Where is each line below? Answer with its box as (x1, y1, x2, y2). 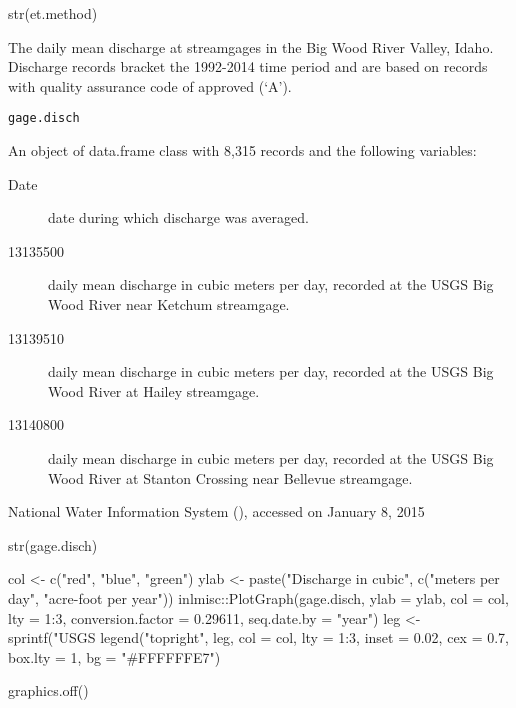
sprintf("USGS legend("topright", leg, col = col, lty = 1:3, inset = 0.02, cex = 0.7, (8, 627, 510, 648)
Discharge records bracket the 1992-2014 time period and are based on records (8, 56, 488, 77)
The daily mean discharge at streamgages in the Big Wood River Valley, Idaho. (8, 36, 494, 57)
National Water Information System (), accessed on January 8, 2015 (8, 501, 425, 522)
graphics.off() (8, 680, 89, 701)
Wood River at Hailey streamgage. (48, 380, 260, 401)
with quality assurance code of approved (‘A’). (8, 75, 292, 96)
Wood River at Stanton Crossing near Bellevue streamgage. (48, 467, 413, 488)
